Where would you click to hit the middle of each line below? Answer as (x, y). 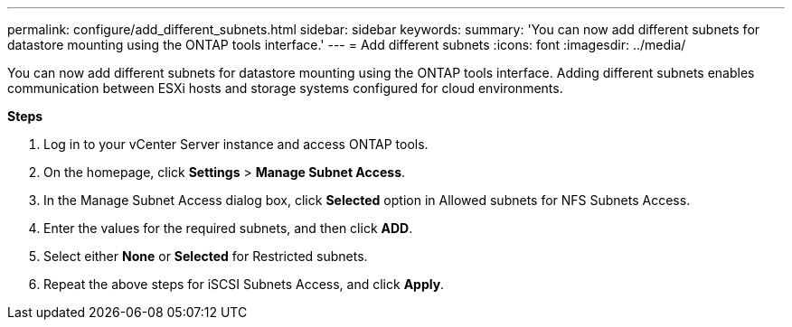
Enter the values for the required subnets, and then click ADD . (228, 228)
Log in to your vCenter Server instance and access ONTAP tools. (236, 144)
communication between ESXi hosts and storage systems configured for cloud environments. (285, 88)
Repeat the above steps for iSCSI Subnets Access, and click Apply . (244, 284)
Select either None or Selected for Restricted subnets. (206, 256)
